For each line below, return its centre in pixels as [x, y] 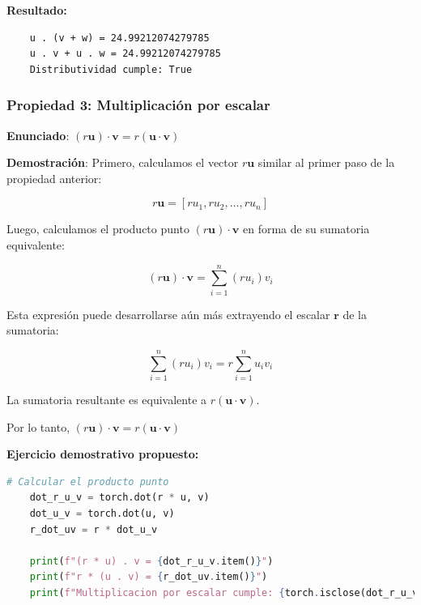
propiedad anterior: [54, 178]
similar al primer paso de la [326, 162]
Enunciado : [38, 135]
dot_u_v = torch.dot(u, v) [102, 513]
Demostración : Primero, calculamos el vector [123, 162]
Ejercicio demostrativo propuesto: [103, 454]
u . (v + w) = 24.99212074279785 [119, 38]
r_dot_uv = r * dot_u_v [94, 529]
